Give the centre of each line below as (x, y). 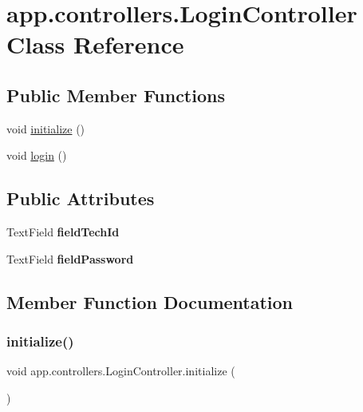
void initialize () (46, 128)
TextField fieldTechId (63, 232)
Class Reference (95, 44)
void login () (37, 155)
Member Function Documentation (150, 301)
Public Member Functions (116, 95)
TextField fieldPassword (70, 258)
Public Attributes (81, 198)
